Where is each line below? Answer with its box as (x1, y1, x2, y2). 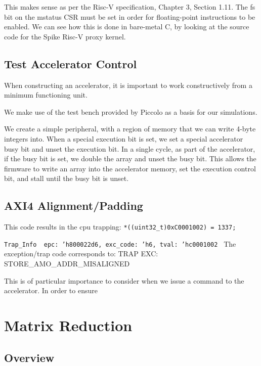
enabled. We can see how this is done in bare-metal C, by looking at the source (4, 21, 249, 32)
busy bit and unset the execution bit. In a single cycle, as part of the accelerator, (4, 143, 255, 154)
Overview (4, 349, 55, 365)
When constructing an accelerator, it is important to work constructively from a (4, 79, 252, 90)
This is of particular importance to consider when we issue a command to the (4, 275, 244, 286)
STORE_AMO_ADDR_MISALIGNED (4, 258, 130, 269)
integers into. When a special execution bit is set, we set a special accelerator (4, 133, 243, 144)
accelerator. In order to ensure (4, 285, 98, 296)
